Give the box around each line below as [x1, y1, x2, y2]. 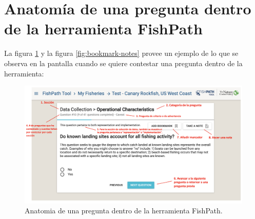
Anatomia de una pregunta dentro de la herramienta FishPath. [25, 205, 223, 216]
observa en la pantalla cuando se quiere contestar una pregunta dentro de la [4, 57, 243, 68]
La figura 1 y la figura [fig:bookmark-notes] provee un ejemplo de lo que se [4, 48, 239, 58]
